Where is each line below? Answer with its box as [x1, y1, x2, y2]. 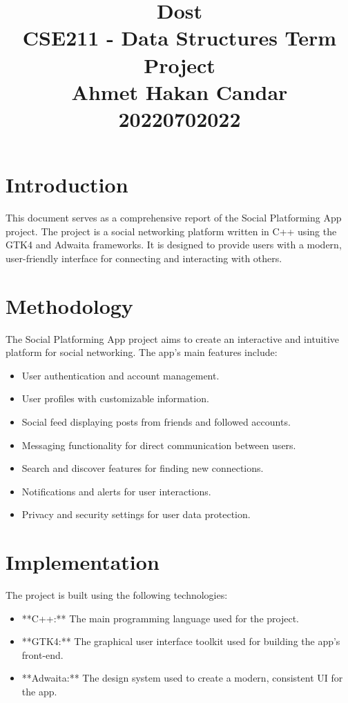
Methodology [6, 291, 133, 319]
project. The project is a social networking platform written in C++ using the [6, 224, 337, 238]
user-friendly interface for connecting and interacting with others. [6, 250, 282, 265]
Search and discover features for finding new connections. [21, 461, 264, 475]
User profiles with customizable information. [21, 391, 209, 406]
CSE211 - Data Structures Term [22, 23, 337, 52]
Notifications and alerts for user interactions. [21, 484, 211, 498]
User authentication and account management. [21, 368, 220, 382]
